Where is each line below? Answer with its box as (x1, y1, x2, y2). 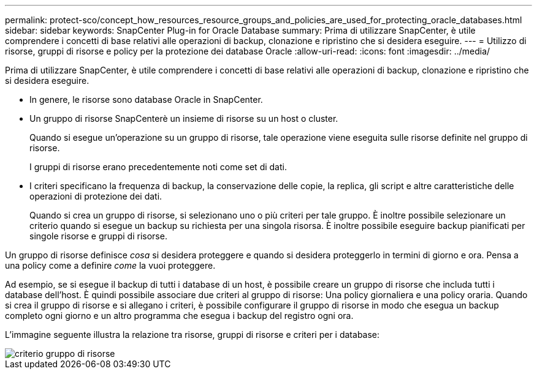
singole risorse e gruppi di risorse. (29, 231, 167, 241)
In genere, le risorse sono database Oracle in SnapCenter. (29, 94, 263, 105)
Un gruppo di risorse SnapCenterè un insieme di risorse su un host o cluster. (29, 113, 338, 124)
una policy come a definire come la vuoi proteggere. (5, 260, 216, 271)
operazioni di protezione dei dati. (29, 191, 162, 201)
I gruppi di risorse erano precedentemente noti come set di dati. (29, 162, 287, 172)
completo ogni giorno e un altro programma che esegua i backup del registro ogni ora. (5, 310, 354, 321)
